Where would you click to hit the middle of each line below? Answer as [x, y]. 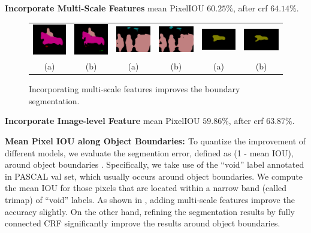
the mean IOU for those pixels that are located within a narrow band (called [146, 188]
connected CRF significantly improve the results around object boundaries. [143, 223]
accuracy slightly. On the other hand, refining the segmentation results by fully [150, 211]
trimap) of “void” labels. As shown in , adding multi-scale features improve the [150, 199]
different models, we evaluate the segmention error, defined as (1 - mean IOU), [149, 152]
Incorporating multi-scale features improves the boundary [135, 89]
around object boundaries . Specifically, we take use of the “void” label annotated [155, 164]
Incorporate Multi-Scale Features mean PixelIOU [105, 8]
